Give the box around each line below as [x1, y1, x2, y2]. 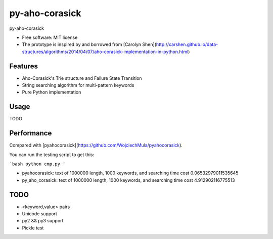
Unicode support [22, 211, 58, 217]
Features [9, 62, 38, 70]
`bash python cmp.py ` [9, 161, 66, 167]
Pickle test [22, 225, 44, 231]
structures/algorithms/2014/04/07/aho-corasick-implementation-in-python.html [22, 49, 189, 55]
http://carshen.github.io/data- [156, 41, 218, 47]
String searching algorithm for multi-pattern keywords [22, 82, 134, 88]
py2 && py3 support [22, 218, 64, 224]
